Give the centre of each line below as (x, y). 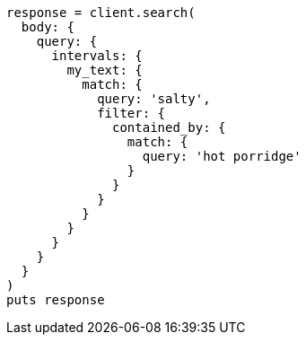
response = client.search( (101, 13)
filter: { (131, 113)
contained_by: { (169, 127)
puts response (56, 300)
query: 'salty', (154, 99)
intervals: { (97, 56)
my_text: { (105, 70)
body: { (48, 27)
